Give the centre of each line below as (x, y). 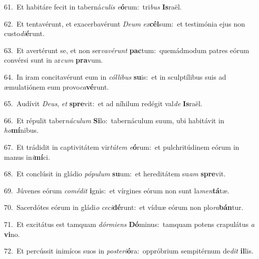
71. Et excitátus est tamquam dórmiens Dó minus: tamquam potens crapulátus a (129, 224)
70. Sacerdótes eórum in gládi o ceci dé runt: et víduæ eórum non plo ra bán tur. (124, 207)
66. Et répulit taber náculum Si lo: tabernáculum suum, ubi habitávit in (114, 120)
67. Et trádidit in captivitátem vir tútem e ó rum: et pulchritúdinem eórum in (122, 147)
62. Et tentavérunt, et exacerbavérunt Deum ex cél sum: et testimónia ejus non (125, 23)
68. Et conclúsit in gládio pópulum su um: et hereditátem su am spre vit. (115, 174)
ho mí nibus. (21, 130)
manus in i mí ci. (27, 157)
